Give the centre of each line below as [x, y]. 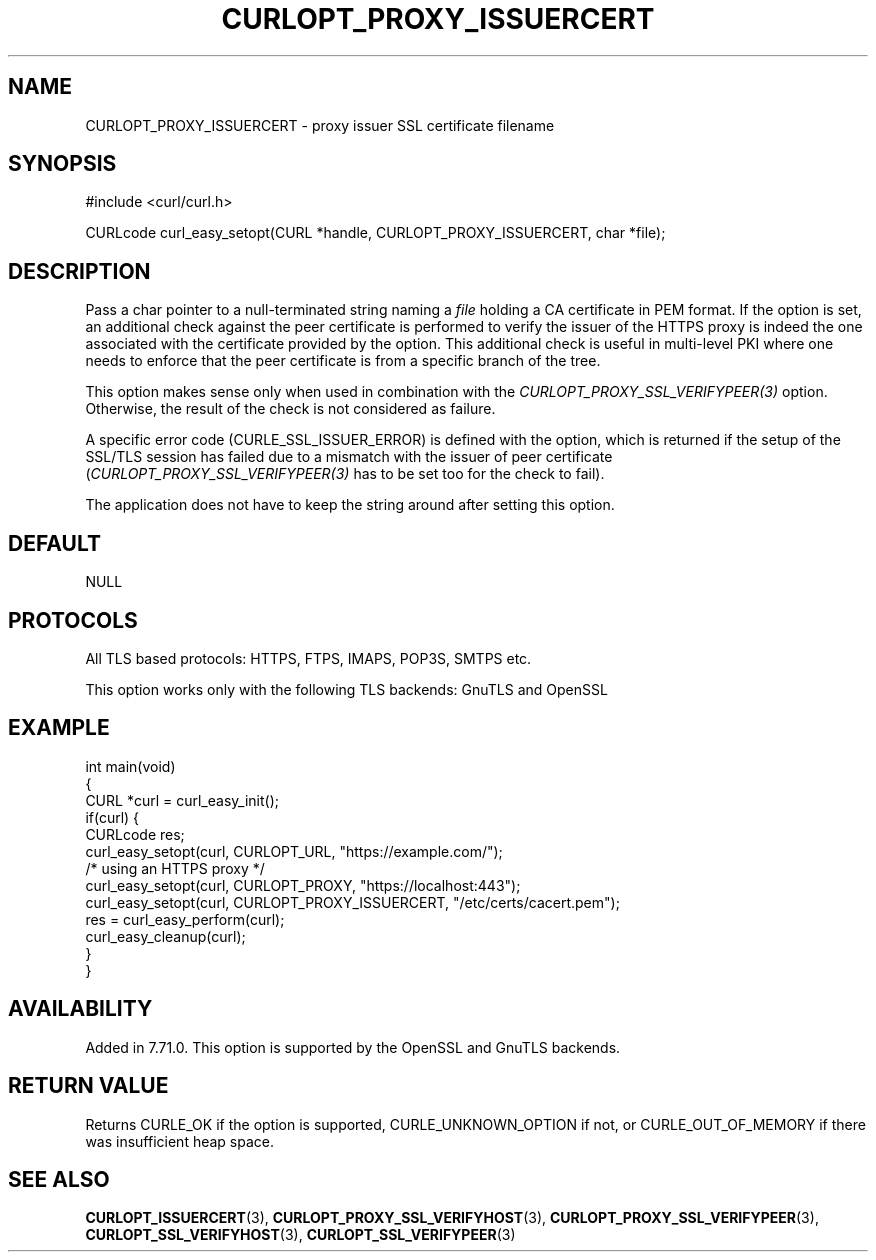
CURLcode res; [135, 834]
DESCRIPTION [79, 271]
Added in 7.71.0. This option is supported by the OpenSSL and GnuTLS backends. [353, 1047]
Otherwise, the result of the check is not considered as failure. [290, 409]
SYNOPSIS [62, 164]
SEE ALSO [59, 1179]
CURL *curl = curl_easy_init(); [182, 800]
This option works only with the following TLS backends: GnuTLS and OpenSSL [346, 689]
